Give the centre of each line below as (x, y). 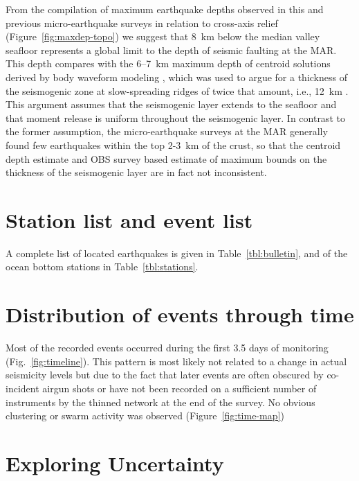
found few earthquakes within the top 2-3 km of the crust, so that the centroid (173, 145)
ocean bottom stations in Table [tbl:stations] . (102, 266)
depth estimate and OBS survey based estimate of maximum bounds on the (166, 158)
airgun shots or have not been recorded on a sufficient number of (179, 388)
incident (22, 388)
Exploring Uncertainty (115, 463)
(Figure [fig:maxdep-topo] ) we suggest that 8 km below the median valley (163, 36)
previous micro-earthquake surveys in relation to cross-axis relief (142, 23)
